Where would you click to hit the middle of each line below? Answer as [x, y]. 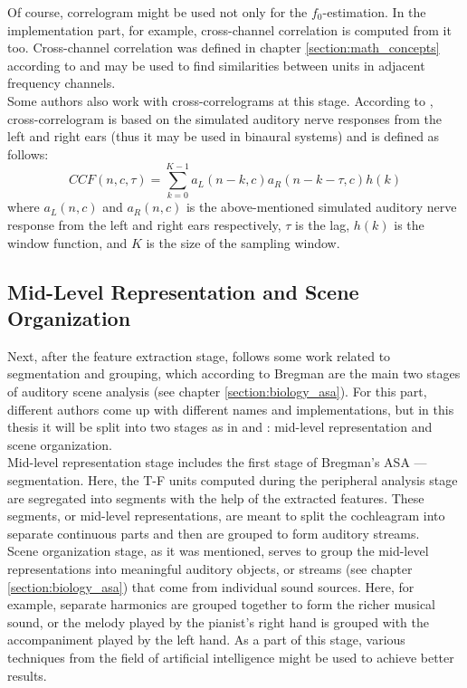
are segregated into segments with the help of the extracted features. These [216, 497]
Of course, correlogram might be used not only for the [157, 12]
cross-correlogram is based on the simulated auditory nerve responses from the [225, 118]
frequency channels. [62, 83]
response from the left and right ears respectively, [144, 225]
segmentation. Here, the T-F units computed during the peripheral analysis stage [233, 480]
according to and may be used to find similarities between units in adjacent [216, 65]
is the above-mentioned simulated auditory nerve [321, 207]
